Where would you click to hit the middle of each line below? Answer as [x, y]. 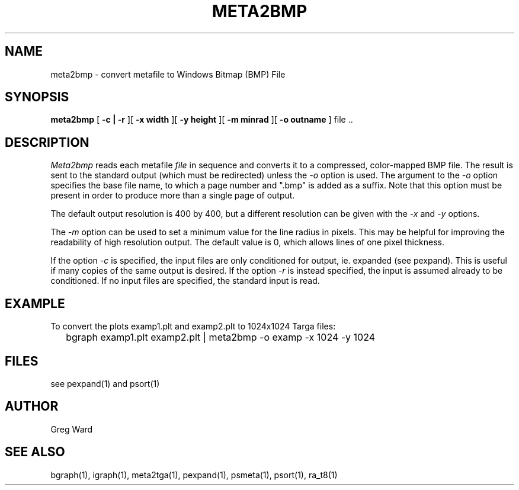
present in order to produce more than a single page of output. [173, 196]
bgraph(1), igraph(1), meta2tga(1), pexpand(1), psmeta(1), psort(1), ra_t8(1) [194, 475]
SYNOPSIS [37, 97]
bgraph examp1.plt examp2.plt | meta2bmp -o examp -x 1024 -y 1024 [221, 337]
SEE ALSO [35, 452]
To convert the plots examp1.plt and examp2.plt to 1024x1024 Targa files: [193, 326]
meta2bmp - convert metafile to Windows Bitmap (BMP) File [168, 74]
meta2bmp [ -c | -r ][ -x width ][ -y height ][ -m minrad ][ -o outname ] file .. [202, 120]
